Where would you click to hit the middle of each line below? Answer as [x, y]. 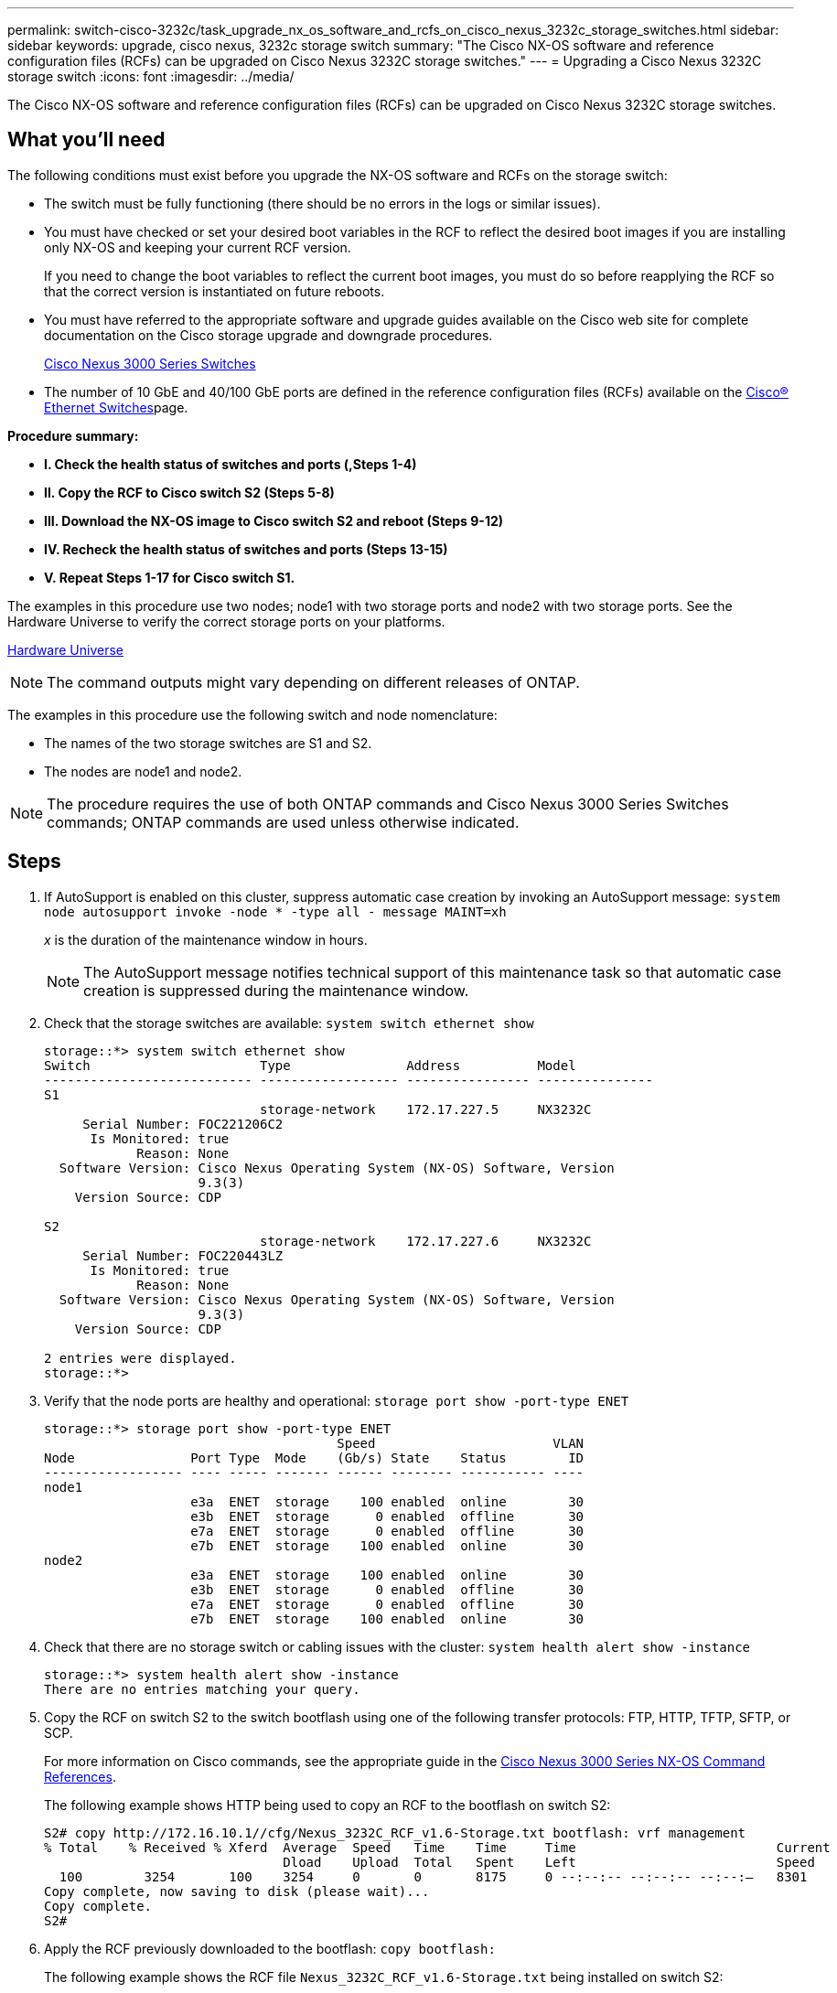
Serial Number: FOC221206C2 [183, 1124]
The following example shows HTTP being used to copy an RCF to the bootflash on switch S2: [327, 1805]
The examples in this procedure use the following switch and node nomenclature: [252, 714]
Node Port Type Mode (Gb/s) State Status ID [314, 1457]
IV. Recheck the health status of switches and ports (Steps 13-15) [246, 549]
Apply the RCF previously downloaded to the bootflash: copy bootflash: [270, 1948]
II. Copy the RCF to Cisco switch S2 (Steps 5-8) [189, 492]
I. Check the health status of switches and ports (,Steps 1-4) [231, 464]
